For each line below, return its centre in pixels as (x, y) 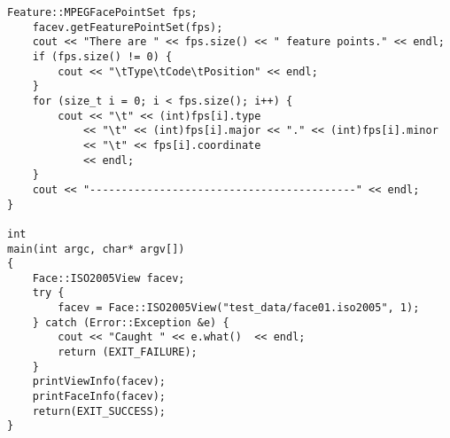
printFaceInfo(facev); (99, 397)
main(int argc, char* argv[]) (96, 249)
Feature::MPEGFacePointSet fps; (102, 12)
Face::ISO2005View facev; (109, 278)
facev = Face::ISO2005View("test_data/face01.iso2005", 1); (239, 308)
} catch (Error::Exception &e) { (131, 322)
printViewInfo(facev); (99, 382)
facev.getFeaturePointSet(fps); (128, 27)
